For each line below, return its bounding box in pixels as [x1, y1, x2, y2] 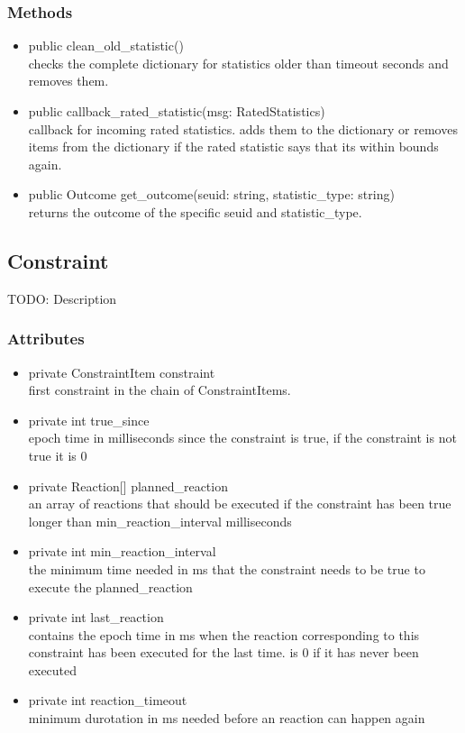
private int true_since [28, 410, 150, 429]
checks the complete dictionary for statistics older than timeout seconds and [28, 53, 449, 72]
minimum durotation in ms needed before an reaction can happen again [28, 709, 425, 728]
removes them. [28, 71, 109, 90]
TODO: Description [7, 289, 117, 307]
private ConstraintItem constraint [28, 362, 215, 381]
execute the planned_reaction [28, 577, 193, 596]
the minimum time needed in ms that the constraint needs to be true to [28, 559, 425, 578]
